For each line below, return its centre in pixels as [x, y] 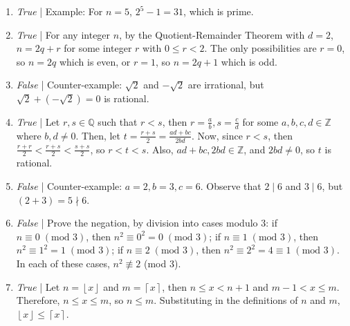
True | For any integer [63, 34]
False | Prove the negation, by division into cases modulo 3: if [147, 223]
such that [118, 121]
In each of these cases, [63, 263]
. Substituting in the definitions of [226, 300]
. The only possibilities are [260, 48]
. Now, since [217, 135]
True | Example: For [59, 11]
